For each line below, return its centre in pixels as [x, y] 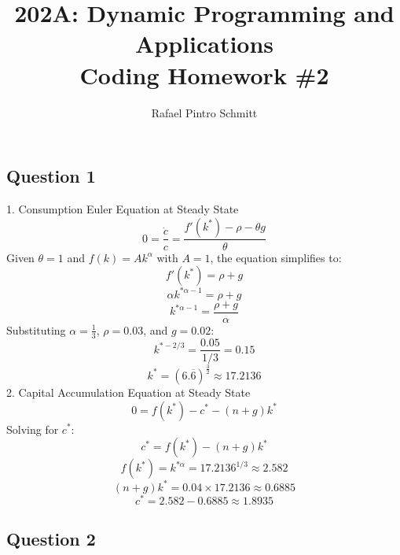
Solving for [33, 429]
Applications [204, 44]
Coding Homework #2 [204, 74]
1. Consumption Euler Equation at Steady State [123, 208]
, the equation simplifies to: [276, 257]
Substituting [36, 329]
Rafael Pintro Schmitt [204, 112]
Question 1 [51, 176]
